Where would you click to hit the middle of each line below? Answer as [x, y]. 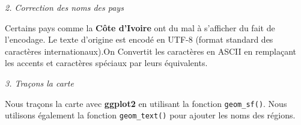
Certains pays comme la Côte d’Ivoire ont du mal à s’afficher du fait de [140, 27]
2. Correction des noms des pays [64, 7]
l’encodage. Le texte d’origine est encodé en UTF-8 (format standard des [139, 39]
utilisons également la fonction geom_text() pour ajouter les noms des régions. [150, 115]
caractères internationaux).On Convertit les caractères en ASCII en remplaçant [151, 51]
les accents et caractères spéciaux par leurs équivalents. [106, 63]
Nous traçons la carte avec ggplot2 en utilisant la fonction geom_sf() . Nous [146, 103]
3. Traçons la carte [39, 83]
